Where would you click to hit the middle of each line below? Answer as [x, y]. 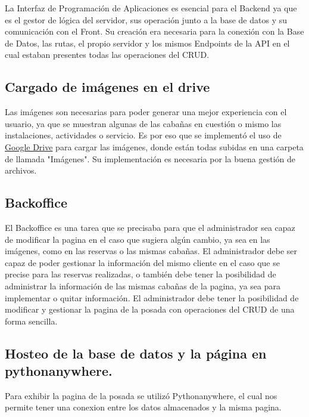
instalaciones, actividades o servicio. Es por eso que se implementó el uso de [143, 135]
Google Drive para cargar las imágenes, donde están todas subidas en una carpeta [154, 146]
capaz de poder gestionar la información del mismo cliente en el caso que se [142, 262]
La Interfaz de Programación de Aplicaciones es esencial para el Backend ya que [151, 8]
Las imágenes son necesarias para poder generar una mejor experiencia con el [146, 112]
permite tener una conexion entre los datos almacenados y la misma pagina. [143, 407]
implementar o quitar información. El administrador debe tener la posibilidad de [152, 297]
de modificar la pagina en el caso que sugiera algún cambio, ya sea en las [138, 239]
